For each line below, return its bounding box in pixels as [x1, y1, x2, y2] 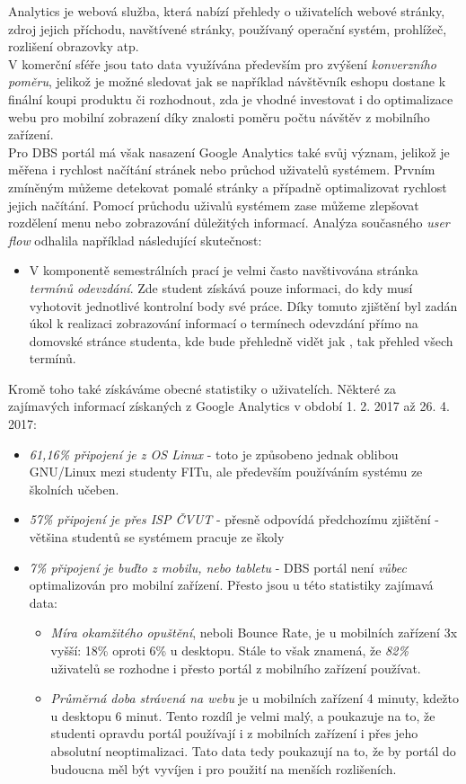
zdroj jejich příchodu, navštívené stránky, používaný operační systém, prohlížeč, [8, 19, 447, 38]
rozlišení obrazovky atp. [8, 37, 139, 56]
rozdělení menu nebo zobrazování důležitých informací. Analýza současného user [8, 213, 450, 232]
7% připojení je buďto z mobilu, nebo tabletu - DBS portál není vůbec [29, 557, 407, 576]
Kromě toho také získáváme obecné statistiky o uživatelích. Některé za [8, 379, 396, 397]
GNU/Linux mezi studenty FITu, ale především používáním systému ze [29, 462, 423, 481]
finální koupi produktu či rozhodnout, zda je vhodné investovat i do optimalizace [8, 89, 453, 108]
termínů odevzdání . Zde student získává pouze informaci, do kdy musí [29, 278, 413, 297]
